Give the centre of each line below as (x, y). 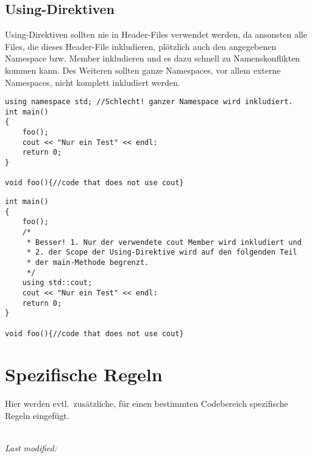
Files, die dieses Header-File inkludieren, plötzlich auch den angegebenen (141, 46)
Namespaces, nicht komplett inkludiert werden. (93, 82)
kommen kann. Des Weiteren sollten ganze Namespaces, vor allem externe (143, 70)
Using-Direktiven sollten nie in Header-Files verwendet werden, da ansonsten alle (156, 34)
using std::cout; (57, 283)
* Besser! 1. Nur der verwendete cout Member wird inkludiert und (164, 242)
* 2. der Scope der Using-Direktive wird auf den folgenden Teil (162, 252)
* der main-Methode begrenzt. (88, 263)
